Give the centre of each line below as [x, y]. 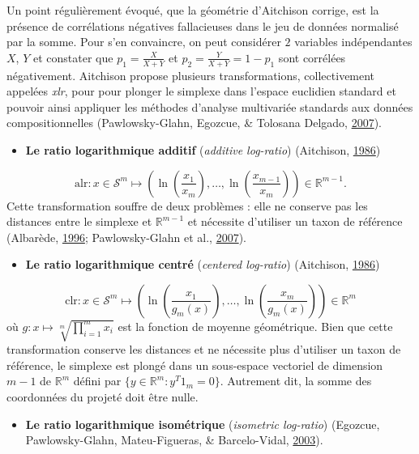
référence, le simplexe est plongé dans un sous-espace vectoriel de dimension [195, 365]
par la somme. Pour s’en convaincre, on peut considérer [144, 42]
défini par [97, 381]
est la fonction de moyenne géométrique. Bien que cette [255, 326]
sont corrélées [312, 57]
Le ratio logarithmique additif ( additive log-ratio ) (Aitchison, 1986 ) [203, 149]
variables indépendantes [353, 42]
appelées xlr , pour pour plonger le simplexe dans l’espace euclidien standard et [201, 91]
